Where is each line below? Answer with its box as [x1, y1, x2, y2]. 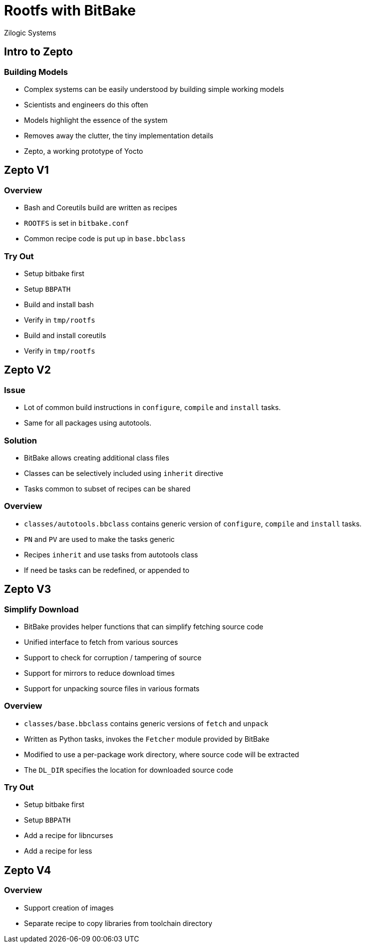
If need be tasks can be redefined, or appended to [24, 565, 190, 574]
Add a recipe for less [24, 847, 92, 856]
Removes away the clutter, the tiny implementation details [24, 131, 214, 140]
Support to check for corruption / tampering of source [24, 653, 202, 662]
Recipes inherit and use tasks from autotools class [24, 550, 198, 559]
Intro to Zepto [4, 45, 73, 58]
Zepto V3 [4, 583, 51, 596]
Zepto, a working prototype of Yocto [24, 146, 143, 155]
